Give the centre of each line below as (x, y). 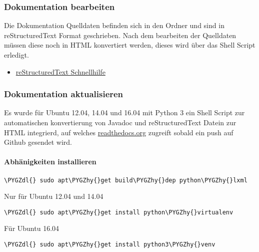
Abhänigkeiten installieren (50, 162)
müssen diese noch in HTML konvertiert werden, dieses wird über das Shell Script (130, 45)
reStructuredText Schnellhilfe (60, 71)
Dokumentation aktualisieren (64, 94)
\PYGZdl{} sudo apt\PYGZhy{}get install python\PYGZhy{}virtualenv (119, 212)
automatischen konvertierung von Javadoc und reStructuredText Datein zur (120, 122)
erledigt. (16, 55)
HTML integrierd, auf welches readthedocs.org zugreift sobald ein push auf (119, 132)
